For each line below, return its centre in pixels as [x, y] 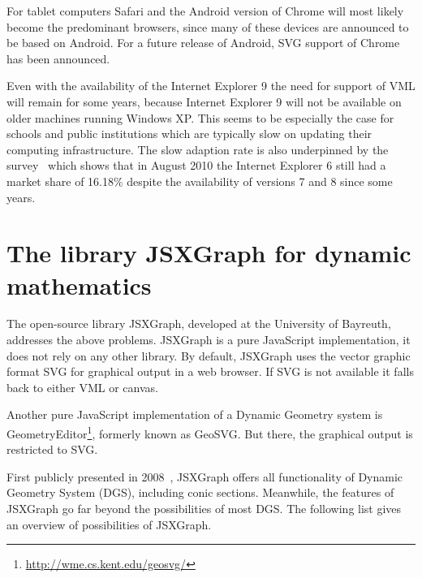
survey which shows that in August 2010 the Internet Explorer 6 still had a [196, 165]
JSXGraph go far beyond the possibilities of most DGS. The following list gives [204, 509]
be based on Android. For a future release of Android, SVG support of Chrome [203, 43]
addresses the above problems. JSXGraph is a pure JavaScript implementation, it [209, 340]
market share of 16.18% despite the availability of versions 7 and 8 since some [200, 181]
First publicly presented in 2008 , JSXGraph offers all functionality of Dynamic [205, 476]
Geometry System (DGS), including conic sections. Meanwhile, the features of [200, 492]
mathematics [79, 285]
